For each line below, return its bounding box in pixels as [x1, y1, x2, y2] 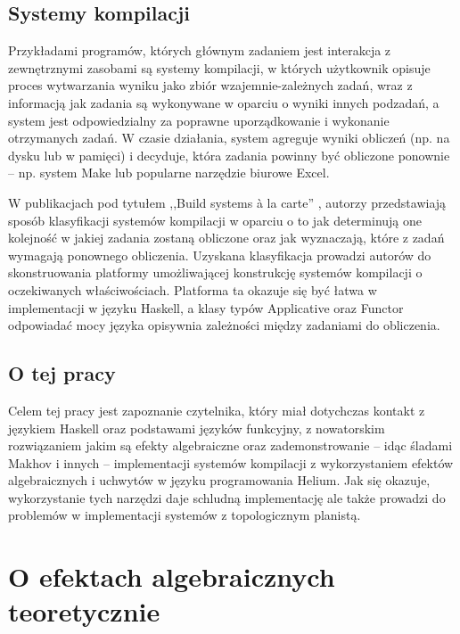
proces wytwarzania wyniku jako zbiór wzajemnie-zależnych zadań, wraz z [8, 76, 413, 95]
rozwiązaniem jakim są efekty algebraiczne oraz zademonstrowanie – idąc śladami [8, 436, 453, 455]
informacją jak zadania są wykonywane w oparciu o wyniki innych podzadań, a [8, 93, 439, 111]
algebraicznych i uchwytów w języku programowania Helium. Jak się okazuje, [8, 471, 431, 490]
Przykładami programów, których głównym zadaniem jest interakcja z [8, 41, 391, 60]
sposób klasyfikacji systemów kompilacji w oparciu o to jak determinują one [8, 210, 423, 229]
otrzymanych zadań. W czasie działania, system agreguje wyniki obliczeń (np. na [8, 128, 450, 147]
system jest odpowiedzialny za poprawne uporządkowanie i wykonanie [8, 111, 390, 129]
